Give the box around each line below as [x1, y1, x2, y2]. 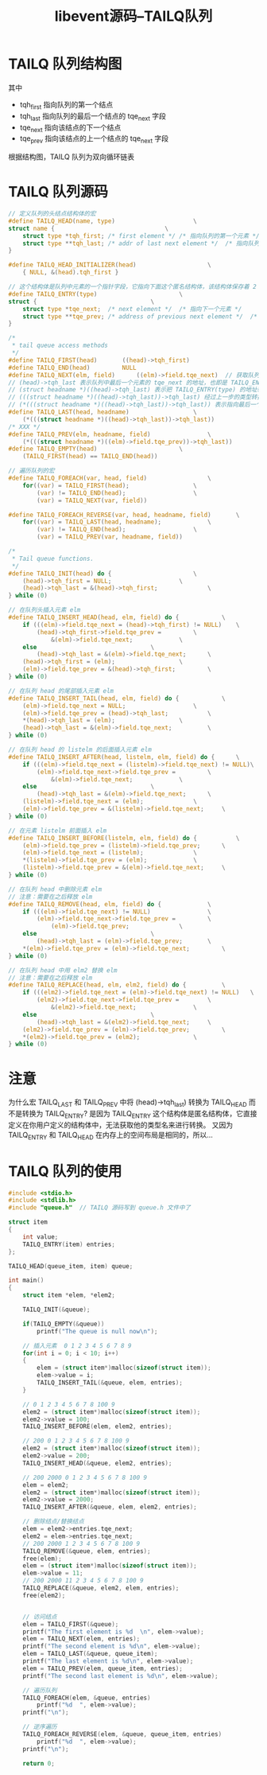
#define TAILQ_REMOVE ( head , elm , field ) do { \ [8, 900, 212, 908]
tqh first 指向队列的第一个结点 [19, 99, 114, 111]
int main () [8, 1276, 44, 1285]
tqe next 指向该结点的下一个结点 [19, 123, 122, 134]
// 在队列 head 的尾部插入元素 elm [8, 687, 114, 695]
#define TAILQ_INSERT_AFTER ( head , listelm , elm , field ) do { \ [8, 753, 240, 761]
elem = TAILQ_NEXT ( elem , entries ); [22, 1635, 141, 1643]
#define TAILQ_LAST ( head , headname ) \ [8, 408, 197, 416]
